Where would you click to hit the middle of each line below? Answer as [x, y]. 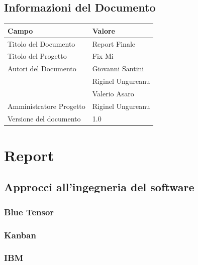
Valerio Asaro [113, 93]
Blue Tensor [29, 212]
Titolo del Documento [41, 43]
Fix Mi [103, 56]
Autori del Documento [42, 69]
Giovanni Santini [118, 69]
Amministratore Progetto [46, 106]
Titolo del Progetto [37, 56]
